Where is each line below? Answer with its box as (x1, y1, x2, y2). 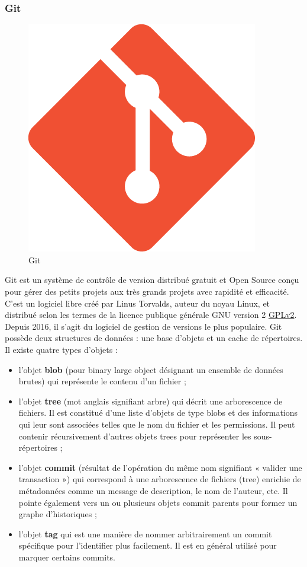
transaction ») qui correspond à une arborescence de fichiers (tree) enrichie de (18, 473, 301, 485)
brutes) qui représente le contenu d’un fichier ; (18, 375, 186, 387)
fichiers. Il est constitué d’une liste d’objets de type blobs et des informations (18, 406, 298, 419)
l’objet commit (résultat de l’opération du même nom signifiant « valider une (18, 461, 302, 473)
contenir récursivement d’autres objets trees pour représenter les (18, 429, 251, 442)
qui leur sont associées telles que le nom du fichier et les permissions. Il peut (18, 418, 295, 430)
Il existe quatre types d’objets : (5, 343, 118, 355)
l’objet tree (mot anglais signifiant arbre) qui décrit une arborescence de (18, 394, 283, 407)
